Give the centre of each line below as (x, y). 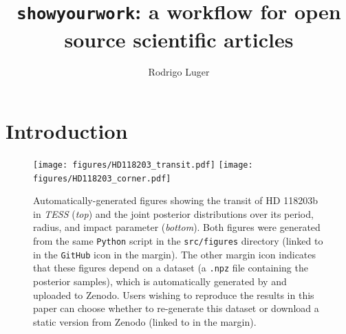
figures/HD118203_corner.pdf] (102, 178)
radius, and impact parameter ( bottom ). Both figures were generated (177, 227)
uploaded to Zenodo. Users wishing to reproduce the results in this (174, 294)
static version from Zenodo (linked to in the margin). (145, 321)
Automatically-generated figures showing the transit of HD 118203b (175, 200)
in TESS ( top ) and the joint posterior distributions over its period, (173, 213)
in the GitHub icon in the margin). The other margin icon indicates (175, 254)
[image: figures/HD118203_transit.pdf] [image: (143, 165)
